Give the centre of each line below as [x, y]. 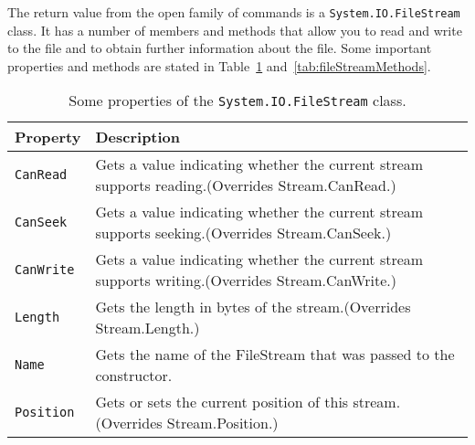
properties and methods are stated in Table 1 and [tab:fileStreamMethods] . [219, 65]
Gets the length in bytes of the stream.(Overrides [253, 307]
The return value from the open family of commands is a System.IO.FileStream [234, 12]
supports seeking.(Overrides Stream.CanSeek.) [243, 233]
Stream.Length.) [148, 328]
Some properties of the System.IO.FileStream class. [237, 101]
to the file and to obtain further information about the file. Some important [220, 48]
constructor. [134, 376]
